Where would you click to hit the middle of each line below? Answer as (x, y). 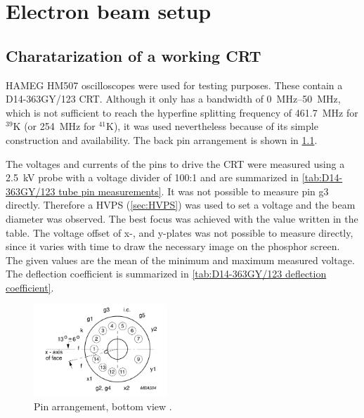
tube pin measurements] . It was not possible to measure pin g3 (194, 191)
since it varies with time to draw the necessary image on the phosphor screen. (173, 246)
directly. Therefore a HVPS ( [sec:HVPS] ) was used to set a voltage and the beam (181, 205)
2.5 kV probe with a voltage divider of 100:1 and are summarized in (152, 177)
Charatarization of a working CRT (134, 55)
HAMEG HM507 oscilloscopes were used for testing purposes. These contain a (174, 85)
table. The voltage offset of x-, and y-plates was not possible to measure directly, (180, 232)
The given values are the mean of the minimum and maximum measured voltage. (180, 260)
